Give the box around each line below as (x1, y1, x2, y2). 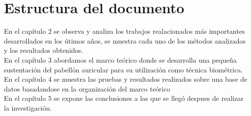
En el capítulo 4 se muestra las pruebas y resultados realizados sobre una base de (4, 74, 248, 84)
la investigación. (4, 102, 52, 113)
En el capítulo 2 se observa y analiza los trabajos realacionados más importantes (4, 26, 245, 36)
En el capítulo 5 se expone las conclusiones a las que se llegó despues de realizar (4, 93, 244, 103)
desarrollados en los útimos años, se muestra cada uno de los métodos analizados (4, 35, 246, 46)
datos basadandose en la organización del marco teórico (4, 83, 170, 93)
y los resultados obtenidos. (4, 45, 83, 55)
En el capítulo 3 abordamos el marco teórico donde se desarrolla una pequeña (4, 54, 237, 65)
